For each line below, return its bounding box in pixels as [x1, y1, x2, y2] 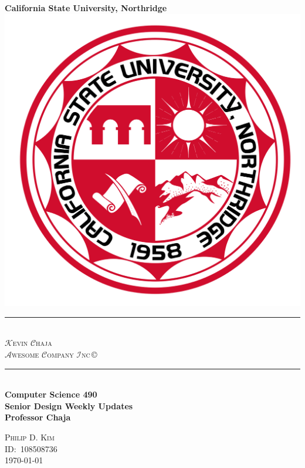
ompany [47, 348, 74, 360]
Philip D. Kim [5, 430, 55, 443]
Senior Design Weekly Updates [5, 399, 133, 412]
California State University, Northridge [5, 2, 167, 14]
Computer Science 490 [5, 388, 97, 400]
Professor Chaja [5, 411, 71, 423]
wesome [12, 348, 39, 360]
